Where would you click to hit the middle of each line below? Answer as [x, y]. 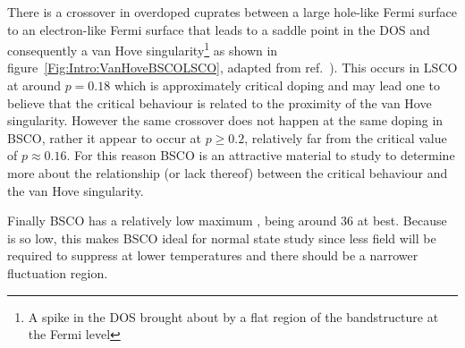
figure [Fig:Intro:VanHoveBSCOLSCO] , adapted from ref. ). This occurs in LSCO [232, 68]
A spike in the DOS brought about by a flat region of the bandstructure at [233, 316]
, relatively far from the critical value [346, 137]
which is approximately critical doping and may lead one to [277, 85]
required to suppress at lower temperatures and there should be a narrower [213, 255]
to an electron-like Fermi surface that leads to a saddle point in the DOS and [219, 29]
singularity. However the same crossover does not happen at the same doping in [225, 120]
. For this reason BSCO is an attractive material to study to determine [261, 155]
